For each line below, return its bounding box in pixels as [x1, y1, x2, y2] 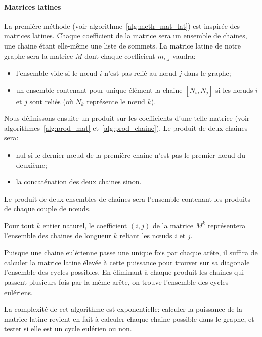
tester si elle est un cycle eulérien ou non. [4, 323, 132, 334]
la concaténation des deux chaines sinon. [16, 176, 142, 187]
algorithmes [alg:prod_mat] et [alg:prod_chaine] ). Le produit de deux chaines [4, 122, 248, 133]
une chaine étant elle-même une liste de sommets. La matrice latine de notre [4, 40, 241, 51]
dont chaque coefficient [84, 50, 155, 61]
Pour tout [4, 220, 34, 230]
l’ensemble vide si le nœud [16, 68, 98, 78]
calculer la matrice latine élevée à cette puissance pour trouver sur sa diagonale [4, 257, 250, 267]
